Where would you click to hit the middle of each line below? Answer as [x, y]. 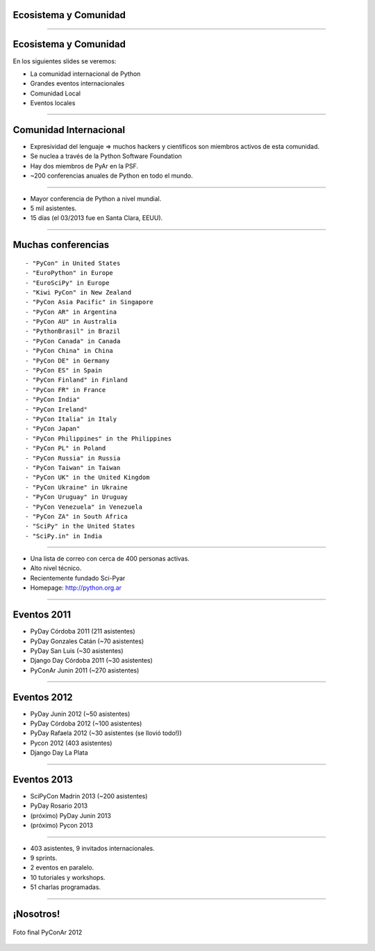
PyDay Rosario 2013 [59, 806]
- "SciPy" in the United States [80, 526]
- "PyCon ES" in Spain [64, 370]
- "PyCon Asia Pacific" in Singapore [90, 302]
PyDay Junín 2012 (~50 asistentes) [80, 714]
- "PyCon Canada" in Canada [73, 341]
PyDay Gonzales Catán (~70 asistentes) [87, 641]
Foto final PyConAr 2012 [48, 932]
